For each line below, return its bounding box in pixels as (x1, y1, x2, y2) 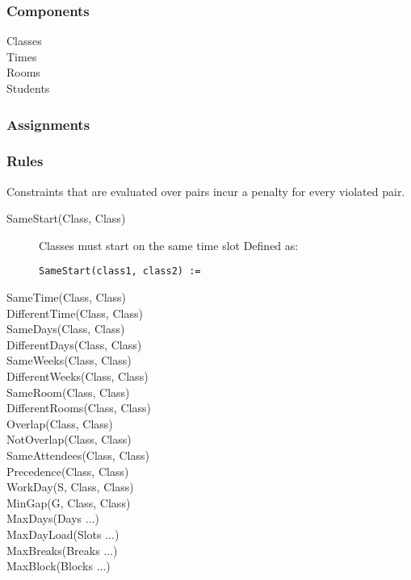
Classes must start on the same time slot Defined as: (39, 236, 299, 253)
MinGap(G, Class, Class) (6, 494, 131, 511)
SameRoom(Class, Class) (6, 383, 130, 400)
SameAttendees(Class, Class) (6, 447, 149, 464)
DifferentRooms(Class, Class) (6, 399, 151, 416)
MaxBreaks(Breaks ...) (6, 541, 118, 558)
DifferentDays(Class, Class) (6, 336, 142, 353)
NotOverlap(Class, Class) (6, 431, 132, 448)
